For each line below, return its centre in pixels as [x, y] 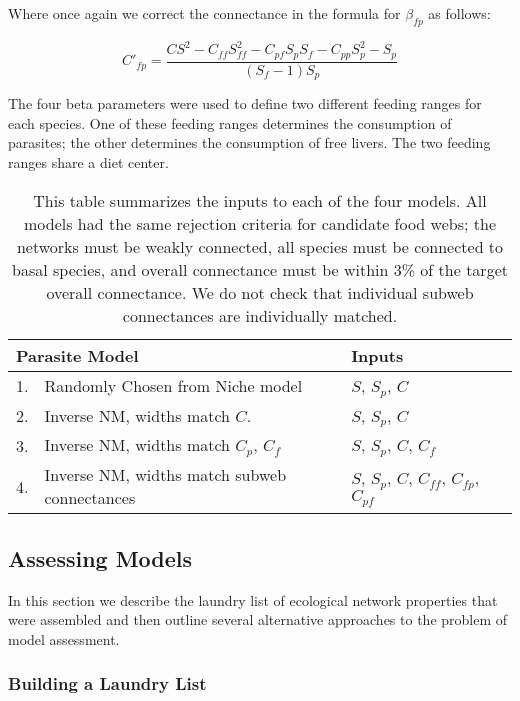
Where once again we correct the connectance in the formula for [204, 13]
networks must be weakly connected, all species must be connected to [260, 246]
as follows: [459, 13]
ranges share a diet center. [88, 162]
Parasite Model [77, 355]
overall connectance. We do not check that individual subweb [260, 292]
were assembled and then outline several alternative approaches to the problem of [258, 619]
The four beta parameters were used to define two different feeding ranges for [245, 103]
